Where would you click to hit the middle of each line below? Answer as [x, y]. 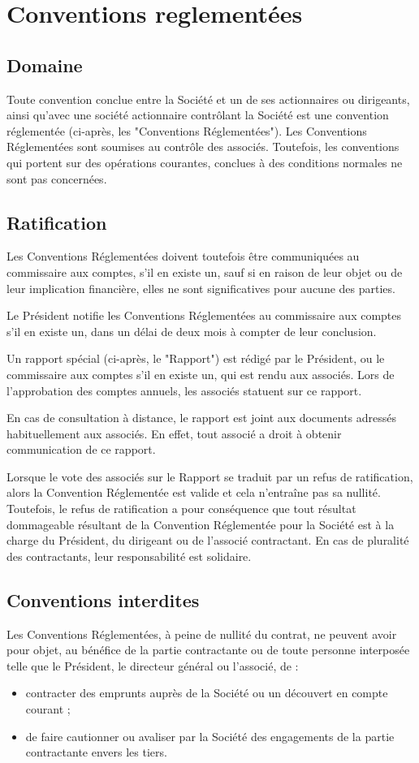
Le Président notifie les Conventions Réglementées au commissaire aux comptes [204, 315]
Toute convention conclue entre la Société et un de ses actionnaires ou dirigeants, [208, 99]
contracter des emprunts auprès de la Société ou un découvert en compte [207, 693]
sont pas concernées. [57, 178]
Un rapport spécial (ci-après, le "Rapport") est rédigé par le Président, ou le [196, 358]
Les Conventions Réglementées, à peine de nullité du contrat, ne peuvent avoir [202, 634]
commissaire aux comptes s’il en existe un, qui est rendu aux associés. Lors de [201, 374]
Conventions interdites [103, 599]
